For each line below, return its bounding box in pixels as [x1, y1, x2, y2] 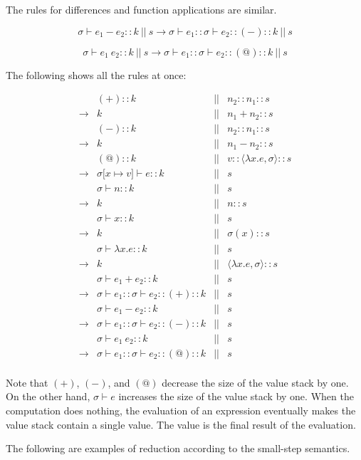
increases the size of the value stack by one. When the [118, 389, 354, 404]
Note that [6, 375, 48, 390]
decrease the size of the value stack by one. [162, 375, 349, 390]
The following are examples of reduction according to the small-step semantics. [6, 441, 350, 456]
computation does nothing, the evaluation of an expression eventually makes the [6, 402, 356, 417]
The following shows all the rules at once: [6, 67, 187, 82]
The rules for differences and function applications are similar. [6, 2, 277, 16]
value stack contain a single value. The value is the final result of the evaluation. [6, 417, 356, 432]
